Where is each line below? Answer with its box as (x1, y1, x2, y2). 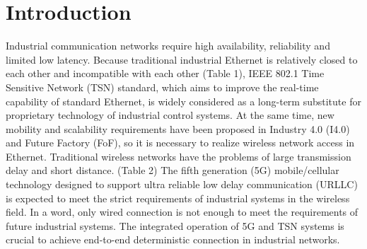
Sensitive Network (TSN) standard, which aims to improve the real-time (6, 79, 319, 94)
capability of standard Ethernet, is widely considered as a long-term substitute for (6, 93, 361, 108)
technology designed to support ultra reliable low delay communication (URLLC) (6, 177, 358, 192)
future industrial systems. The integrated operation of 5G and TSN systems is (6, 218, 344, 233)
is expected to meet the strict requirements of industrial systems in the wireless (6, 190, 350, 205)
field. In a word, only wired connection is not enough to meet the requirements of (6, 204, 359, 219)
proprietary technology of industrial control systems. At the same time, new (6, 108, 334, 122)
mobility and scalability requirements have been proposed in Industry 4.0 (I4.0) (6, 121, 350, 136)
